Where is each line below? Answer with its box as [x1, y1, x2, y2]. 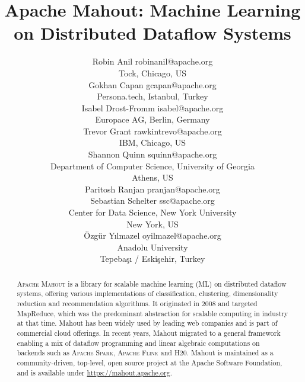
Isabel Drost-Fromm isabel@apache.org [81, 101, 224, 114]
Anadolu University [117, 240, 188, 253]
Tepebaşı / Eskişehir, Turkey [100, 252, 205, 265]
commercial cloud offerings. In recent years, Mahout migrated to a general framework [17, 328, 281, 338]
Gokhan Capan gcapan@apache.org [88, 78, 217, 91]
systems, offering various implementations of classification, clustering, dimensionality [17, 288, 278, 298]
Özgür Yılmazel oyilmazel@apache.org [84, 229, 221, 242]
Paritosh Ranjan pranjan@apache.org [85, 182, 220, 195]
